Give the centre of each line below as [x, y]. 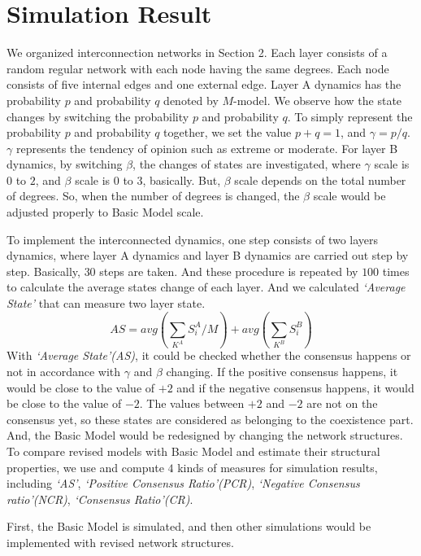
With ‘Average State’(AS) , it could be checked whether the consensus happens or [209, 355]
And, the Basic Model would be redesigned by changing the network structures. [205, 435]
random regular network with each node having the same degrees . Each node [198, 68]
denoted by [191, 100]
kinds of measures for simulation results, [278, 467]
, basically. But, [182, 179]
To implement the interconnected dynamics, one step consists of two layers [193, 239]
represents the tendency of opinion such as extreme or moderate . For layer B [207, 148]
